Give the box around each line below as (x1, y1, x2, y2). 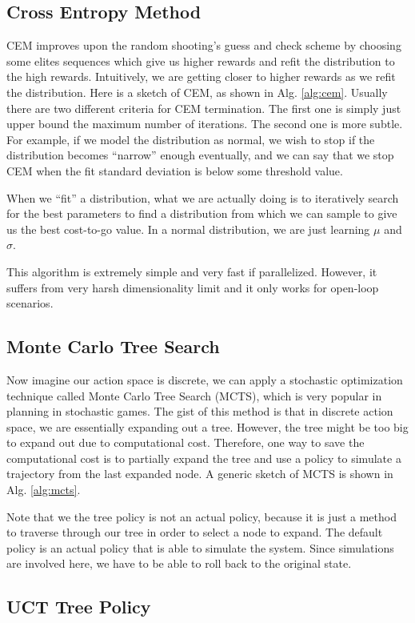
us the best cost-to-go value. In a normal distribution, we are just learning (6, 220, 370, 237)
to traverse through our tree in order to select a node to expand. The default (6, 524, 383, 541)
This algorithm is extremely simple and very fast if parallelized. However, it (6, 263, 377, 279)
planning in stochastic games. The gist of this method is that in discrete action (6, 403, 393, 420)
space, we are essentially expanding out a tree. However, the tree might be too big (6, 418, 409, 435)
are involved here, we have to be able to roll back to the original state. (6, 555, 352, 572)
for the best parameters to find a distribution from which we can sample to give (6, 205, 397, 222)
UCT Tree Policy (6, 594, 151, 619)
